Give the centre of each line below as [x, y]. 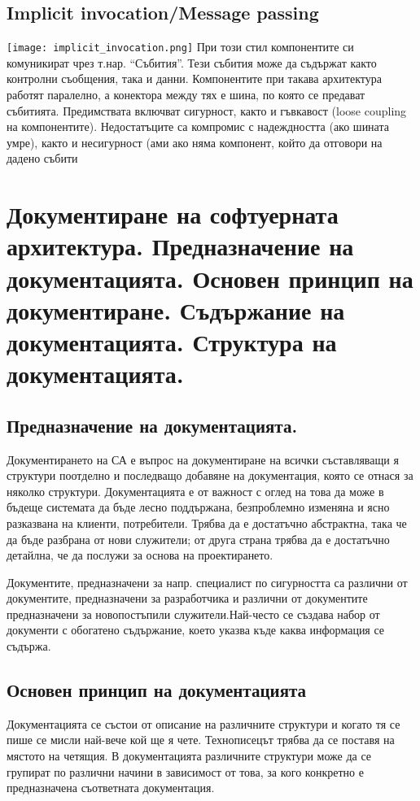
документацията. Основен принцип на [210, 278]
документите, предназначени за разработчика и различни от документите [187, 598]
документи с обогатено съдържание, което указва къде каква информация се [196, 630]
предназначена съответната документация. [111, 788]
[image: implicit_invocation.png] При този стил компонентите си [180, 47]
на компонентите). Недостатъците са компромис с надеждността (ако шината [198, 126]
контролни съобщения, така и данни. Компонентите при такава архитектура [194, 78]
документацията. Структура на [172, 341]
